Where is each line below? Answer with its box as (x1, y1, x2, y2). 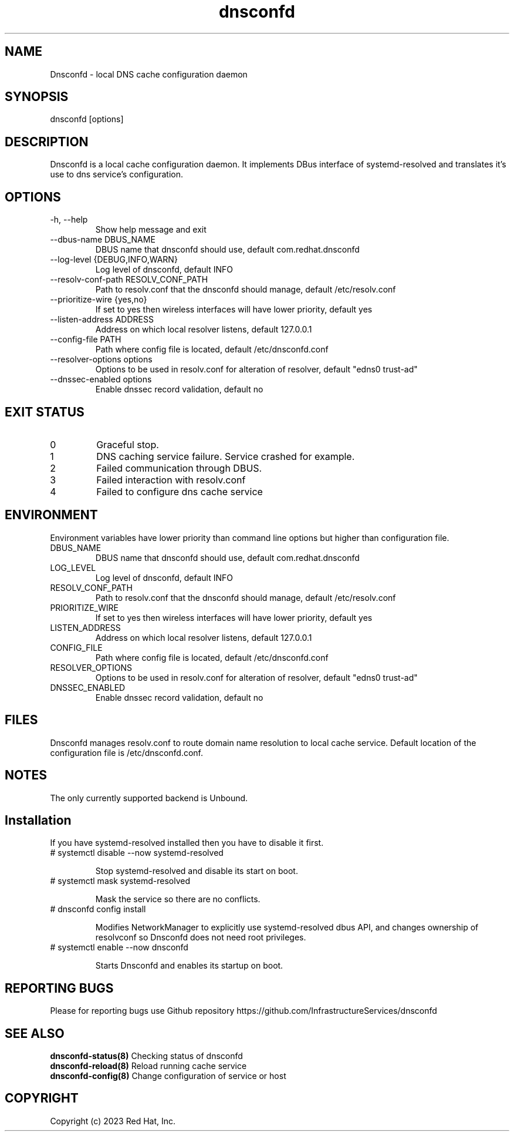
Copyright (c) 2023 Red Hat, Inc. (50, 1115, 176, 1126)
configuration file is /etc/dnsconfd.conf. (50, 747, 204, 758)
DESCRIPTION (5, 134, 89, 149)
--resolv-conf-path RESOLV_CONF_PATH (50, 274, 208, 285)
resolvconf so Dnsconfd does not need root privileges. (95, 932, 306, 943)
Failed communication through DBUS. (96, 462, 262, 474)
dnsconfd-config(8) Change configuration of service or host (50, 1071, 286, 1081)
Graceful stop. (96, 438, 159, 451)
